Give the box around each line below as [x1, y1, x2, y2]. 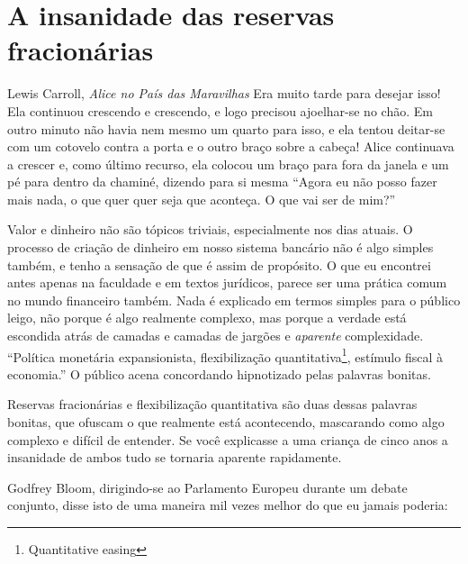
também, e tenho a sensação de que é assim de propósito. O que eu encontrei [7, 255, 431, 274]
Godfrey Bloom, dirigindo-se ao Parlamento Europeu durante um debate [7, 478, 408, 496]
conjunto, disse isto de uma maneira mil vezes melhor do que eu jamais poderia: [7, 496, 448, 514]
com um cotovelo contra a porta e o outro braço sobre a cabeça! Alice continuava [7, 137, 454, 156]
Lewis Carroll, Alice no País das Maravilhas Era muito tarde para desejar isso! [7, 84, 441, 103]
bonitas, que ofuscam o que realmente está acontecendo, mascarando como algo [7, 413, 445, 432]
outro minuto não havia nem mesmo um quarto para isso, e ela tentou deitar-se [7, 119, 445, 138]
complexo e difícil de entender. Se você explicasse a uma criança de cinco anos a [7, 430, 448, 449]
